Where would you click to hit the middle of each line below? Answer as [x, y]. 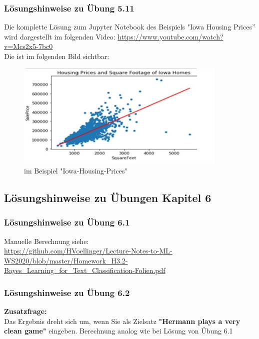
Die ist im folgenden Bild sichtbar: [57, 56]
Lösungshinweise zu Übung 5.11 [69, 8]
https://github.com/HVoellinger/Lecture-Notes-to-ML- [88, 251]
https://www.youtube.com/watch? [170, 36]
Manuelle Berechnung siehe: [46, 241]
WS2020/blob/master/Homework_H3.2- [66, 260]
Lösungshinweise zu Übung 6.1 [67, 222]
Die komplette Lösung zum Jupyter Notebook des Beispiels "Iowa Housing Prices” [130, 27]
